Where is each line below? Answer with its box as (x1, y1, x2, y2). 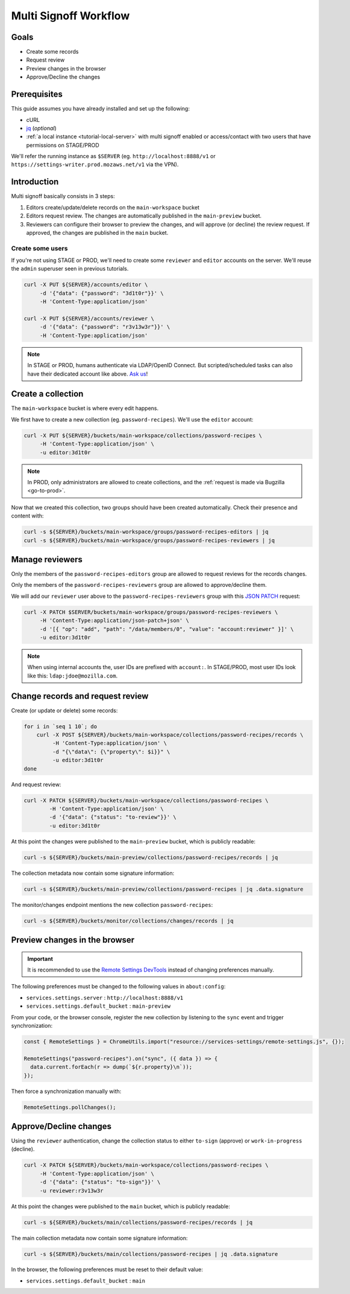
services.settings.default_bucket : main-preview (26, 1002, 171, 1010)
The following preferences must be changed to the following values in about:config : (11, 983, 226, 990)
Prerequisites (11, 89, 63, 100)
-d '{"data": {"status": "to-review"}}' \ (49, 814, 177, 821)
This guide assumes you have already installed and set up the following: (11, 105, 190, 112)
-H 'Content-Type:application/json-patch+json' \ (39, 617, 189, 624)
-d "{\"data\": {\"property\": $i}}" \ (52, 748, 170, 755)
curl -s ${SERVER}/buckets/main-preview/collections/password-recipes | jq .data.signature (23, 885, 304, 892)
